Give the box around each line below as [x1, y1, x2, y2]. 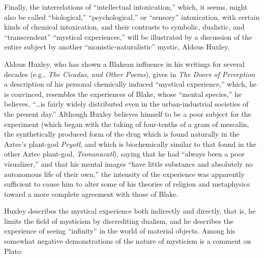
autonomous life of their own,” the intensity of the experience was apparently [4, 168, 245, 179]
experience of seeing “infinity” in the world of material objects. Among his [4, 225, 236, 236]
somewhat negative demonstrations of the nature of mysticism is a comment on [4, 236, 251, 246]
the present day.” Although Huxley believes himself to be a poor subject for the [4, 108, 251, 119]
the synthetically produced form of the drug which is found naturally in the [4, 128, 240, 139]
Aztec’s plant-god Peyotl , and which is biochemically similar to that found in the [4, 138, 256, 149]
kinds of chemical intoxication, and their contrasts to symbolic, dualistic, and [4, 21, 245, 32]
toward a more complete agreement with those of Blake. [4, 188, 179, 199]
